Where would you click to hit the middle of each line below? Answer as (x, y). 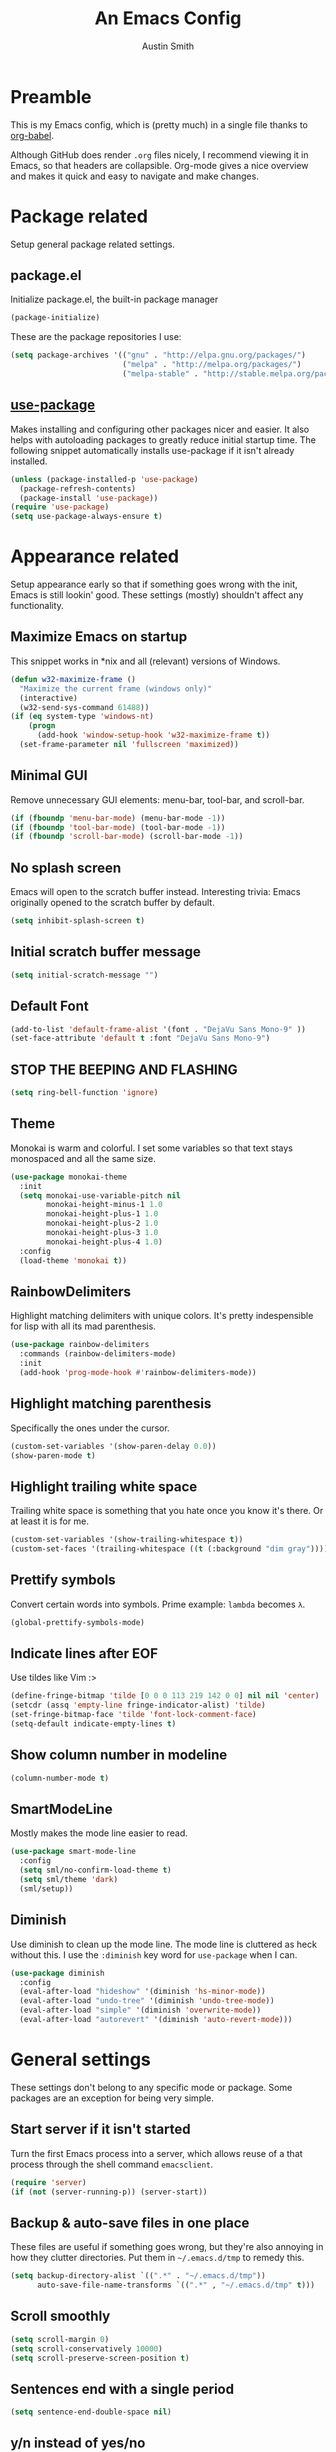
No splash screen (66, 867)
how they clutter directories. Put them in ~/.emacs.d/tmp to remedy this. (157, 2258)
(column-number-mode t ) (60, 1778)
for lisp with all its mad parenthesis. (83, 1326)
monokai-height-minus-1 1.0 (104, 1205)
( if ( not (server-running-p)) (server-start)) (109, 2192)
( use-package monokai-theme (69, 1177)
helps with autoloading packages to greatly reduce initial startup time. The (163, 439)
